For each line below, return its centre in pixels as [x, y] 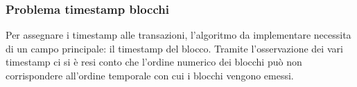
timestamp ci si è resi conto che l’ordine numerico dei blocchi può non [154, 62]
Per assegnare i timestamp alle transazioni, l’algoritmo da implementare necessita [178, 35]
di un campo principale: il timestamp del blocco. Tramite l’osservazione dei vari [174, 48]
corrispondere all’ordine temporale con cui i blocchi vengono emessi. [150, 75]
